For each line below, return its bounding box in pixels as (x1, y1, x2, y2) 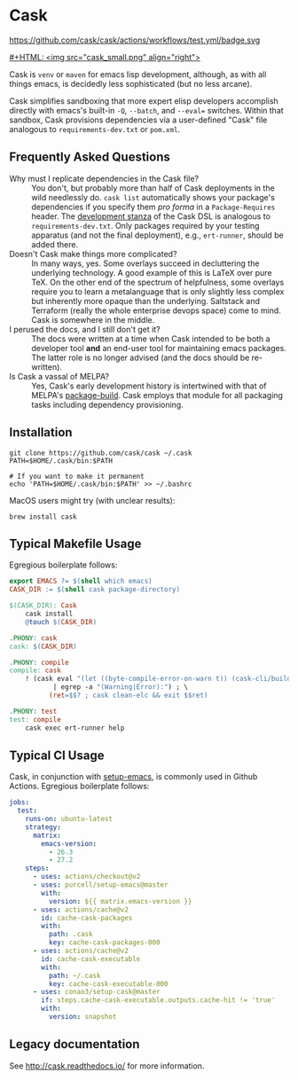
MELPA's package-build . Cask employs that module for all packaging (31, 389, 284, 400)
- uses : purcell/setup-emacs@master (32, 880, 169, 889)
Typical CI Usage (9, 747, 105, 763)
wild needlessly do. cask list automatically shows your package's (31, 192, 275, 202)
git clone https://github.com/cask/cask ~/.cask (9, 449, 192, 458)
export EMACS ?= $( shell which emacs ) (9, 577, 153, 586)
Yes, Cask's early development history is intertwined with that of (31, 380, 268, 391)
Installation (9, 425, 73, 440)
